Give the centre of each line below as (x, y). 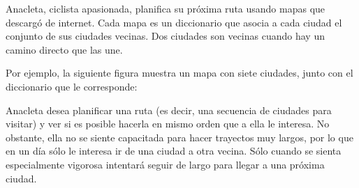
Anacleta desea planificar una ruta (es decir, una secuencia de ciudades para (169, 110)
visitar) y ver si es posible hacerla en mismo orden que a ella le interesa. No (168, 124)
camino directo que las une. (64, 49)
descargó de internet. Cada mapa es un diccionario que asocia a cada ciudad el (174, 22)
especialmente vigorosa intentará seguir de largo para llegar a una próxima (165, 164)
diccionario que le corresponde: (72, 86)
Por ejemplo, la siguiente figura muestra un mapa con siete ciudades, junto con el (179, 73)
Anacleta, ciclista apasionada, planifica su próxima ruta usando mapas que (166, 8)
